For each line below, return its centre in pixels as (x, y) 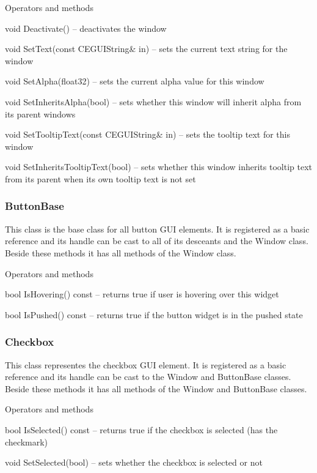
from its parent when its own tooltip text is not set (100, 178)
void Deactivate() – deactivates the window (86, 28)
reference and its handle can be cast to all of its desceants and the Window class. (157, 241)
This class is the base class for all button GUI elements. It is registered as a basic (157, 229)
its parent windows (40, 114)
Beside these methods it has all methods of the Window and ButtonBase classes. (156, 388)
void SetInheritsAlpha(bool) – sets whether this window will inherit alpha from (153, 101)
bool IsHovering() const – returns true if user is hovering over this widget (142, 294)
